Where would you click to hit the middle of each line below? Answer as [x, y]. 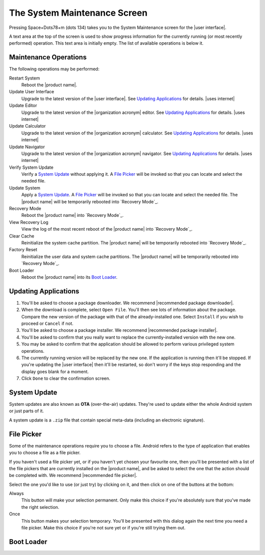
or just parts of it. [26, 411]
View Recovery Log [29, 222]
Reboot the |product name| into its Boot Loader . [69, 277]
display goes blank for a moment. [55, 371]
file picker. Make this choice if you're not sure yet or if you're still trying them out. [104, 528]
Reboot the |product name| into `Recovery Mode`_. [72, 215]
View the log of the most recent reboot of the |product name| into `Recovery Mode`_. [107, 229]
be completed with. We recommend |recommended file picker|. [73, 476]
